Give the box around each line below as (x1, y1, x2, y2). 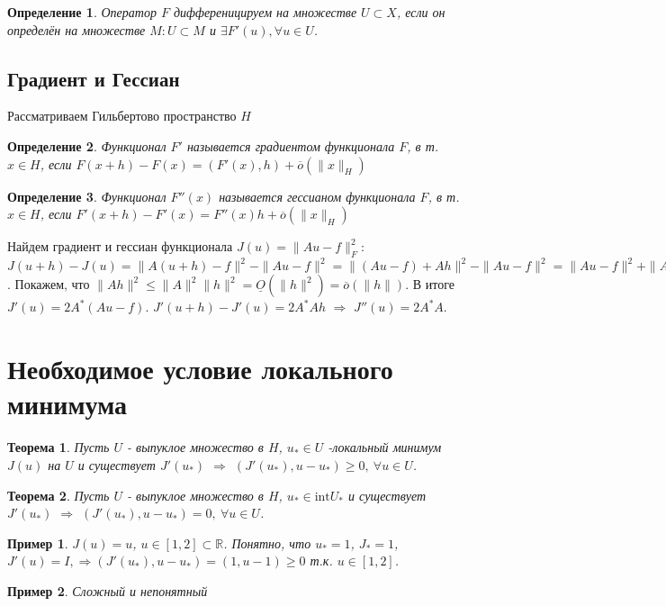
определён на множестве (7, 20, 146, 39)
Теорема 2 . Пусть (7, 485, 110, 504)
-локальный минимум (328, 438, 442, 457)
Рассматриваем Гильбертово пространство (7, 106, 237, 125)
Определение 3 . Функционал (7, 186, 166, 205)
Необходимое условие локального (7, 350, 393, 387)
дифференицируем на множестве (173, 3, 357, 21)
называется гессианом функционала (219, 186, 416, 205)
